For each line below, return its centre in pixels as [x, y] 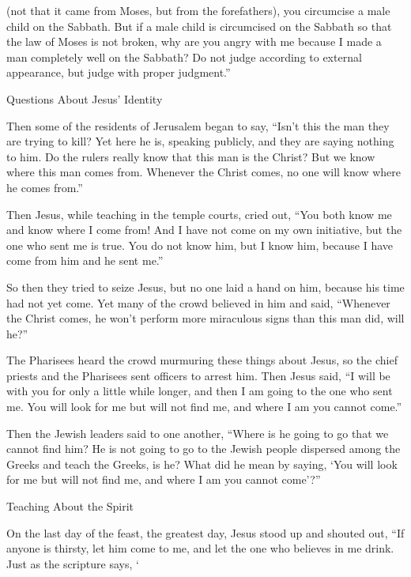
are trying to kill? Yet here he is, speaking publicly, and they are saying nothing [200, 141]
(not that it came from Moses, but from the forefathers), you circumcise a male [198, 10]
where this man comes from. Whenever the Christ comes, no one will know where [204, 172]
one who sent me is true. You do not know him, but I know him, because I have [200, 245]
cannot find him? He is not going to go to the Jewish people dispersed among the [204, 449]
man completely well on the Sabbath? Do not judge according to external [184, 57]
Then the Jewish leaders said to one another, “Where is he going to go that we [198, 433]
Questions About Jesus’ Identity [85, 98]
